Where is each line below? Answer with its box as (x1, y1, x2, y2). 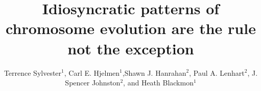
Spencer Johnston (65, 77, 121, 88)
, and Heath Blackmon (123, 77, 194, 88)
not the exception (67, 38, 194, 58)
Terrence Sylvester (4, 67, 62, 78)
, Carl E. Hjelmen (64, 67, 120, 78)
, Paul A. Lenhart (189, 67, 245, 78)
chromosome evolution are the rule (6, 18, 256, 39)
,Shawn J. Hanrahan (122, 67, 186, 78)
